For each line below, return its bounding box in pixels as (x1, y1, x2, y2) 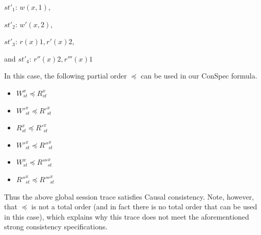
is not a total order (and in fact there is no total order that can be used (31, 201, 257, 212)
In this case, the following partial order (4, 70, 127, 81)
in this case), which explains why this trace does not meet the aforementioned (4, 211, 249, 222)
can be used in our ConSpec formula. (141, 70, 257, 81)
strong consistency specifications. (4, 221, 108, 232)
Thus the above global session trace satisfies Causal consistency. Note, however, (4, 191, 254, 202)
